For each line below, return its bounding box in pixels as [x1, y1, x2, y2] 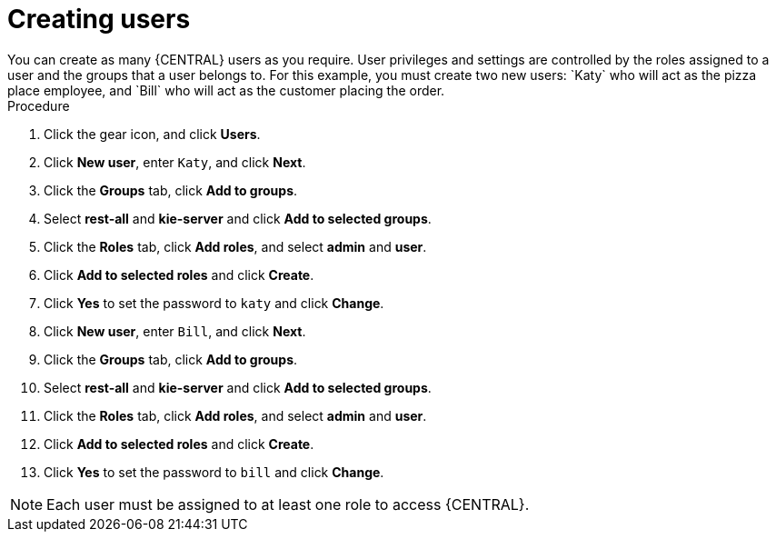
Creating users [7, 4, 191, 35]
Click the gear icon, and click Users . [44, 125, 261, 142]
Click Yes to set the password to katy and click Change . [44, 294, 384, 311]
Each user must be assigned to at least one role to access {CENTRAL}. [46, 494, 530, 514]
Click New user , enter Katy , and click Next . [44, 154, 306, 170]
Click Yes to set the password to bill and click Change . [44, 464, 384, 480]
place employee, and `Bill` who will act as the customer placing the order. [7, 82, 445, 98]
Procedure [7, 97, 70, 114]
